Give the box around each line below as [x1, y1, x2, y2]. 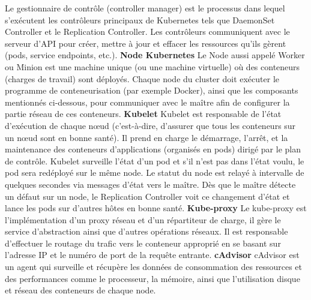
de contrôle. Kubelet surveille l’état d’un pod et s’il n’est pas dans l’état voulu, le [5, 154, 304, 167]
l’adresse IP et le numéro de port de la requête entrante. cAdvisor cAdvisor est [5, 248, 300, 261]
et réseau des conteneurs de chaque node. [5, 284, 156, 296]
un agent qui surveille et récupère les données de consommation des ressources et [5, 260, 303, 273]
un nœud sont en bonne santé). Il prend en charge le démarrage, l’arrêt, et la [5, 131, 288, 143]
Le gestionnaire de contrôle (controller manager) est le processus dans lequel [5, 2, 285, 14]
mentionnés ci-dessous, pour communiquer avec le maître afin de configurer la [5, 95, 290, 108]
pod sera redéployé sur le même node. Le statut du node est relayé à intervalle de [5, 166, 304, 179]
